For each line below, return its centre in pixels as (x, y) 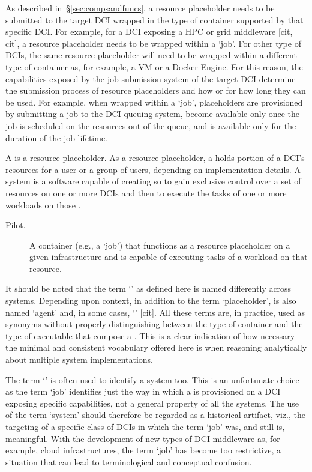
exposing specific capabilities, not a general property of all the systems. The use (152, 403)
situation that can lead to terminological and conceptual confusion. (129, 461)
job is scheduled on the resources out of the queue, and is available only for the (151, 125)
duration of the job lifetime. (57, 137)
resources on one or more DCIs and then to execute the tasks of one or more (146, 192)
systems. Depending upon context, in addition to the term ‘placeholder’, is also (151, 301)
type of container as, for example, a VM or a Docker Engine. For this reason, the (154, 66)
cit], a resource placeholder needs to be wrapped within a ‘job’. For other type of (153, 43)
